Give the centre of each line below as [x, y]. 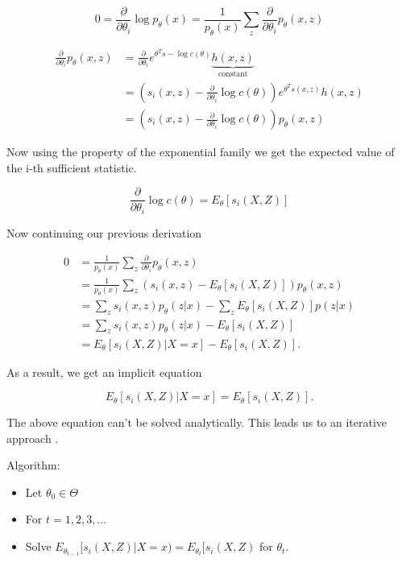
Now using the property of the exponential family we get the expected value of [201, 152]
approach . [33, 438]
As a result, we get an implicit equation [104, 372]
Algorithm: [33, 465]
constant [233, 74]
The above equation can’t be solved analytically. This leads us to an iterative [197, 422]
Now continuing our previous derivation [104, 232]
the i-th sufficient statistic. [72, 167]
